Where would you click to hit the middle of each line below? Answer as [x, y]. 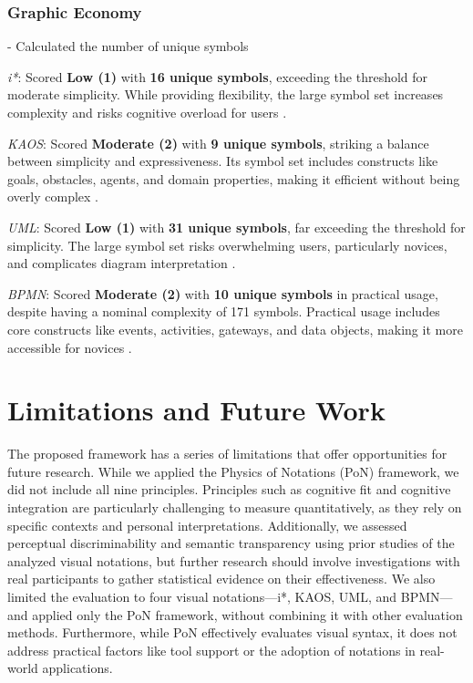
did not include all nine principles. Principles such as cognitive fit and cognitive [229, 489]
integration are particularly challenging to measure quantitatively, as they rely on [235, 507]
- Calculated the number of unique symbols [128, 46]
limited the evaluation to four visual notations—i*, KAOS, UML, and [202, 596]
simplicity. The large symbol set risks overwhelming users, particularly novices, [227, 245]
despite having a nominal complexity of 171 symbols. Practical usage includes [224, 311]
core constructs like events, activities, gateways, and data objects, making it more [235, 329]
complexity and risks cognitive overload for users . [147, 112]
